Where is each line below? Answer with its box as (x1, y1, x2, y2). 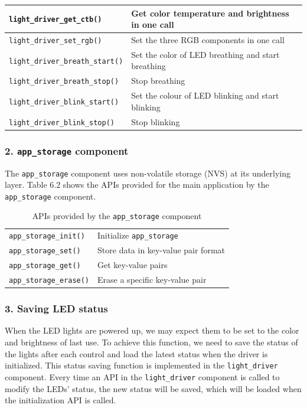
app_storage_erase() (9, 276, 90, 285)
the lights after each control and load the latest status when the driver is (5, 347, 268, 360)
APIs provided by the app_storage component (32, 210, 202, 222)
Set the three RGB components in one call (131, 33, 285, 45)
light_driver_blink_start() (9, 97, 119, 106)
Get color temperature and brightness (131, 6, 289, 19)
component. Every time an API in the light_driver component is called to (5, 370, 280, 383)
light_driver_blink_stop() (9, 118, 115, 127)
